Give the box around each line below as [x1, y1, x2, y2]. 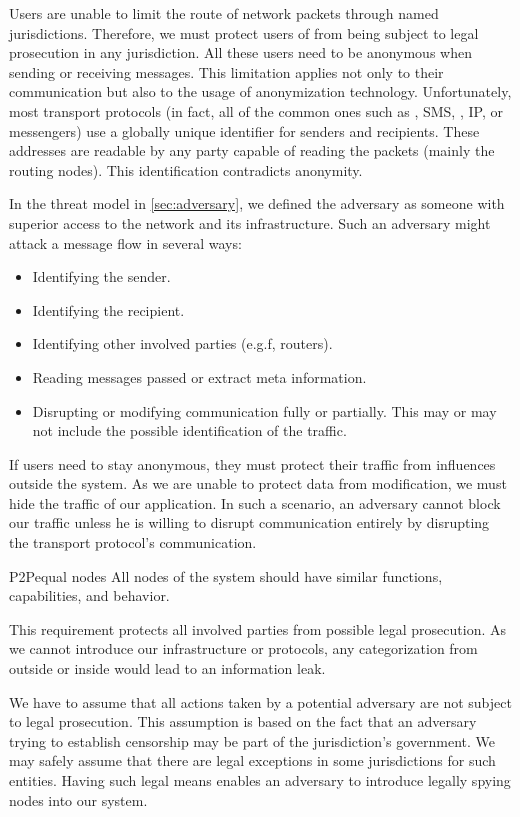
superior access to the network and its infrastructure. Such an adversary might [9, 212, 491, 233]
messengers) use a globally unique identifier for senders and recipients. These [9, 120, 480, 141]
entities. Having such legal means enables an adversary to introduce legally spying [9, 770, 511, 790]
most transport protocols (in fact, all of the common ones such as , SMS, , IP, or [9, 100, 503, 121]
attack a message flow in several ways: [9, 232, 242, 253]
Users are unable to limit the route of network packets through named [9, 3, 439, 23]
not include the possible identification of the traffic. [32, 420, 347, 441]
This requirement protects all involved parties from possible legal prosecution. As [9, 618, 506, 639]
